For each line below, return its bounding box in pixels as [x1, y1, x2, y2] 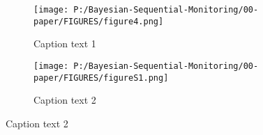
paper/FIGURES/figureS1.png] [33, 72, 169, 83]
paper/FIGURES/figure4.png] [33, 16, 164, 26]
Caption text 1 [33, 36, 96, 51]
